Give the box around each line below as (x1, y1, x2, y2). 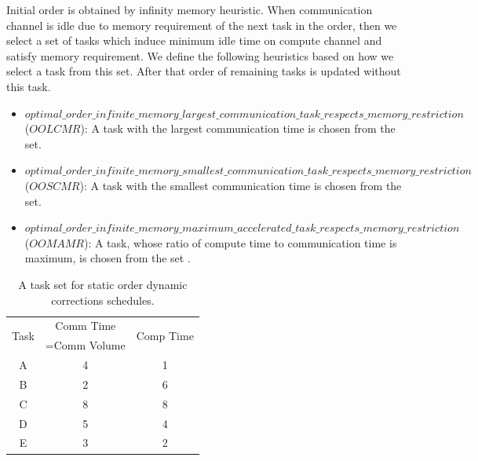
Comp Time (136, 327, 194, 343)
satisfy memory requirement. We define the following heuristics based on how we (6, 47, 394, 64)
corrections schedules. (51, 291, 155, 308)
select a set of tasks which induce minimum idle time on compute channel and (6, 32, 382, 49)
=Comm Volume (45, 337, 126, 353)
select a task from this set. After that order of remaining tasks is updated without (6, 63, 401, 79)
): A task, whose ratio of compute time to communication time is (83, 234, 397, 251)
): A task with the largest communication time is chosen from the (80, 120, 396, 137)
